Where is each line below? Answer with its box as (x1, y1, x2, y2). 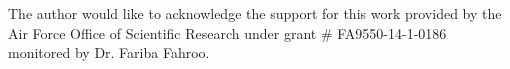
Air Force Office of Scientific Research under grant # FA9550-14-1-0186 (8, 22, 447, 43)
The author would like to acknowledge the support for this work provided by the (8, 3, 502, 23)
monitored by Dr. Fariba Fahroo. (8, 42, 210, 63)
